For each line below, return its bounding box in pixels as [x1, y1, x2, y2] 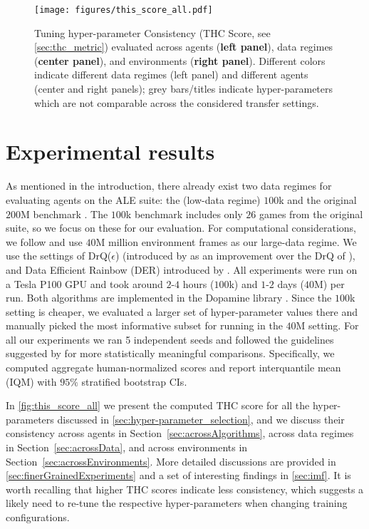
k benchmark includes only [125, 206, 243, 221]
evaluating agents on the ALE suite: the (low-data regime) [6, 192, 261, 207]
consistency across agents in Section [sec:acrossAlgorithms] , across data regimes [6, 426, 354, 441]
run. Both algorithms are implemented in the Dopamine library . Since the [6, 290, 332, 305]
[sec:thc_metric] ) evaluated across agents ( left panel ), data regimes [34, 39, 333, 54]
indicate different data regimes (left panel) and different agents [34, 67, 308, 82]
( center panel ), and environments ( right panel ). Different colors [34, 53, 326, 68]
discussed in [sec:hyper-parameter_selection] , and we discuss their [57, 411, 345, 426]
